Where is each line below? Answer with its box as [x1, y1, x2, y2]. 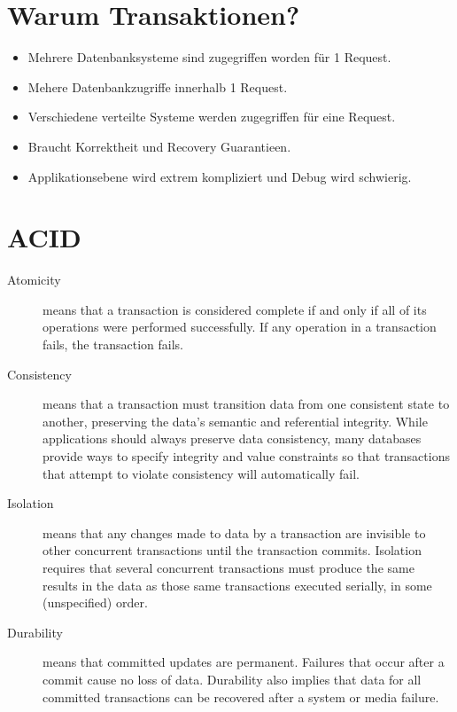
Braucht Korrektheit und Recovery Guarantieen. [27, 137, 291, 155]
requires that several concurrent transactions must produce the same [43, 558, 414, 576]
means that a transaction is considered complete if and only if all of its [43, 300, 427, 318]
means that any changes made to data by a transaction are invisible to [43, 523, 426, 542]
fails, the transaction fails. [43, 335, 183, 353]
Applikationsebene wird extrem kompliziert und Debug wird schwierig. [27, 167, 412, 185]
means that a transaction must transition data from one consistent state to [43, 395, 450, 413]
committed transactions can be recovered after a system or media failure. [43, 687, 439, 706]
